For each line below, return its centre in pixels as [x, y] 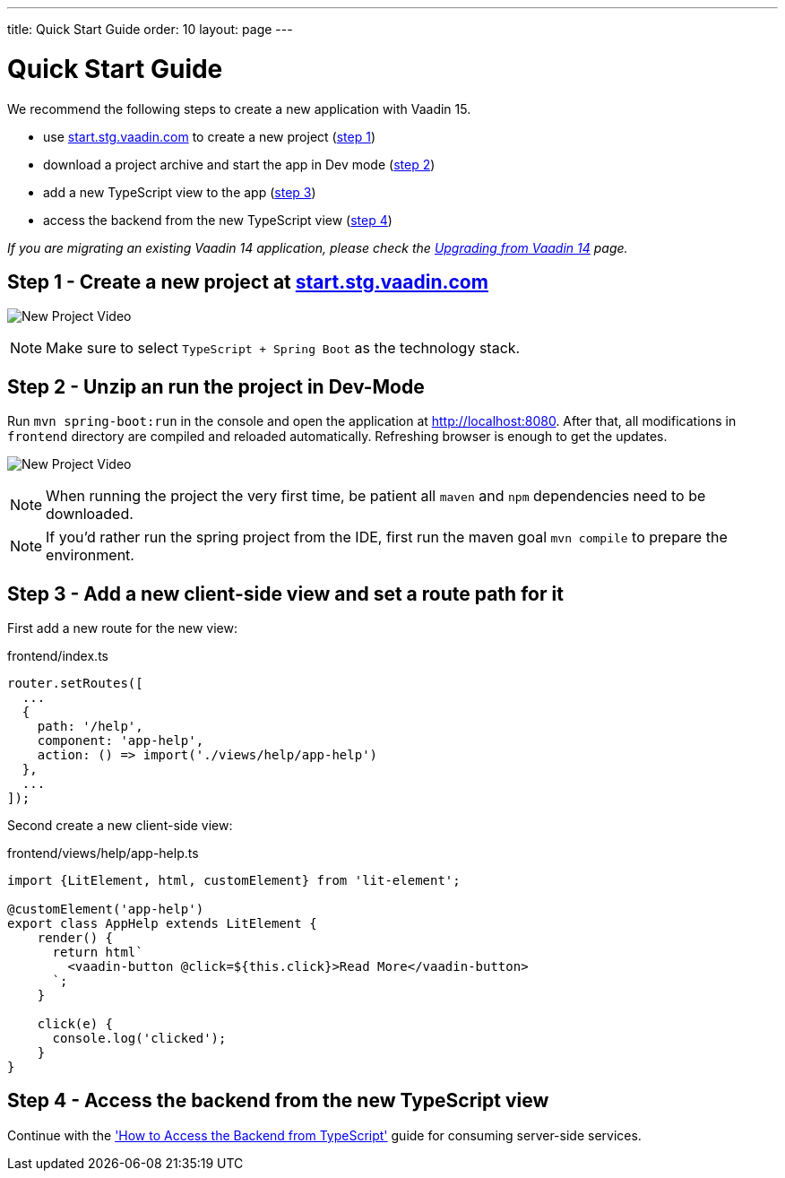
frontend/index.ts [58, 656]
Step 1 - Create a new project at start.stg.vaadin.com [248, 282]
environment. [90, 555]
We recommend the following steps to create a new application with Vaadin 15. [239, 108]
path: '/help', [90, 727]
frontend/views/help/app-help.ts [103, 853]
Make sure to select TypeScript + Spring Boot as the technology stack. [283, 348]
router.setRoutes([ [75, 684]
